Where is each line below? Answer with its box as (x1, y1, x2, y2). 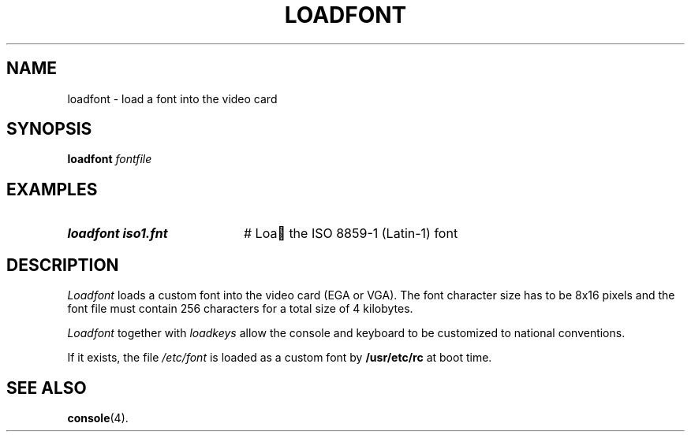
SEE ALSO (6, 377, 87, 398)
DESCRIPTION (6, 254, 119, 275)
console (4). (67, 410, 129, 425)
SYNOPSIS (6, 119, 92, 139)
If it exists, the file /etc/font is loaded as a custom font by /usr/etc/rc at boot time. (67, 351, 492, 365)
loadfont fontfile (67, 152, 152, 166)
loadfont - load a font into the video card (67, 91, 278, 106)
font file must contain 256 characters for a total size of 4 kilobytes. (67, 302, 413, 316)
